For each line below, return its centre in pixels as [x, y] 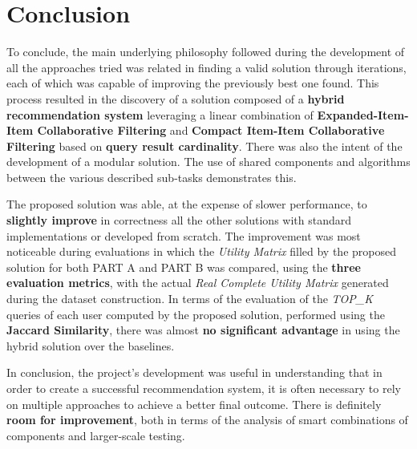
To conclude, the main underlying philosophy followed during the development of [206, 52]
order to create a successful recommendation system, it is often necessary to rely [204, 388]
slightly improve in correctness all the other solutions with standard [179, 220]
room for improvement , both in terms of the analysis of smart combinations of [207, 420]
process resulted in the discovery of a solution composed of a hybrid [176, 98]
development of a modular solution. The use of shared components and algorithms [208, 162]
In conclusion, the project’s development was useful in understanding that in [194, 372]
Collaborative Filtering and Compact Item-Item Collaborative [211, 130]
